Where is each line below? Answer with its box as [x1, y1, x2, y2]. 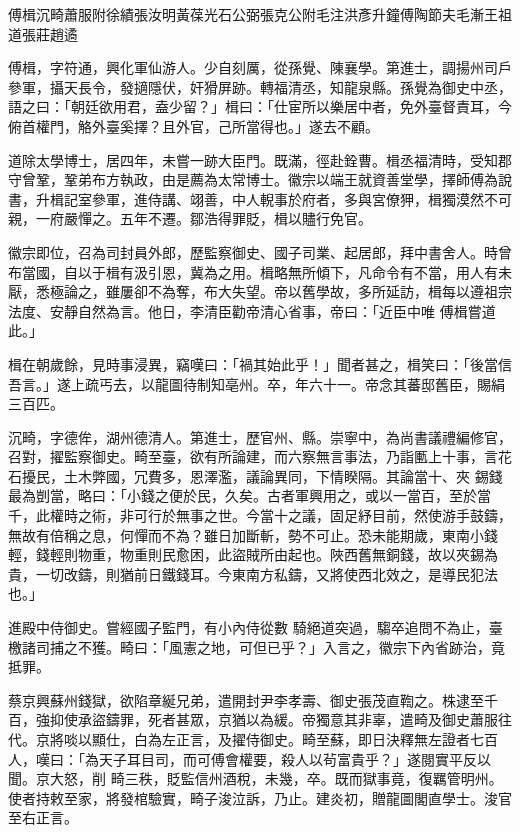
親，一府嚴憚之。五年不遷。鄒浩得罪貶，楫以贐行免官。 [8, 208, 372, 229]
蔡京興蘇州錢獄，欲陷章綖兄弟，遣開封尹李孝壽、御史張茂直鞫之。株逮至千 [8, 689, 498, 710]
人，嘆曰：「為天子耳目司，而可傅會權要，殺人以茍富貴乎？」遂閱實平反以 [8, 748, 491, 769]
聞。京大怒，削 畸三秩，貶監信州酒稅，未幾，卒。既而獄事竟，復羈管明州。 [8, 768, 503, 789]
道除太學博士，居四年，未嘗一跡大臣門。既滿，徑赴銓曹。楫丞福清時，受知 [8, 149, 498, 170]
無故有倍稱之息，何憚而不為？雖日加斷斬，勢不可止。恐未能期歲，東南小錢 [8, 524, 498, 545]
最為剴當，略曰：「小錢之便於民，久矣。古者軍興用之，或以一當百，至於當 [8, 485, 491, 506]
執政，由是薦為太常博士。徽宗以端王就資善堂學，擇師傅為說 [119, 169, 512, 190]
